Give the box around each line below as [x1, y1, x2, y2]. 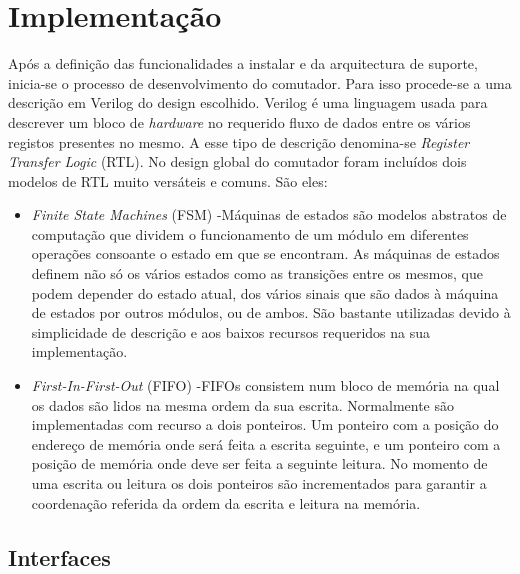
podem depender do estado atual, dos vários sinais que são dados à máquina [31, 282, 499, 303]
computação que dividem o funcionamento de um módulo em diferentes [31, 223, 469, 244]
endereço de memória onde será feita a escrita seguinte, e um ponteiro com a [31, 433, 501, 454]
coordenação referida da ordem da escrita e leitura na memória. [31, 492, 421, 513]
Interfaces [8, 541, 111, 572]
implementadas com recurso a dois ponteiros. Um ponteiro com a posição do [31, 414, 499, 435]
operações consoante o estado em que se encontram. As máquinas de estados [31, 243, 500, 264]
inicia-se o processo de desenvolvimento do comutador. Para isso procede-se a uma [8, 72, 512, 93]
